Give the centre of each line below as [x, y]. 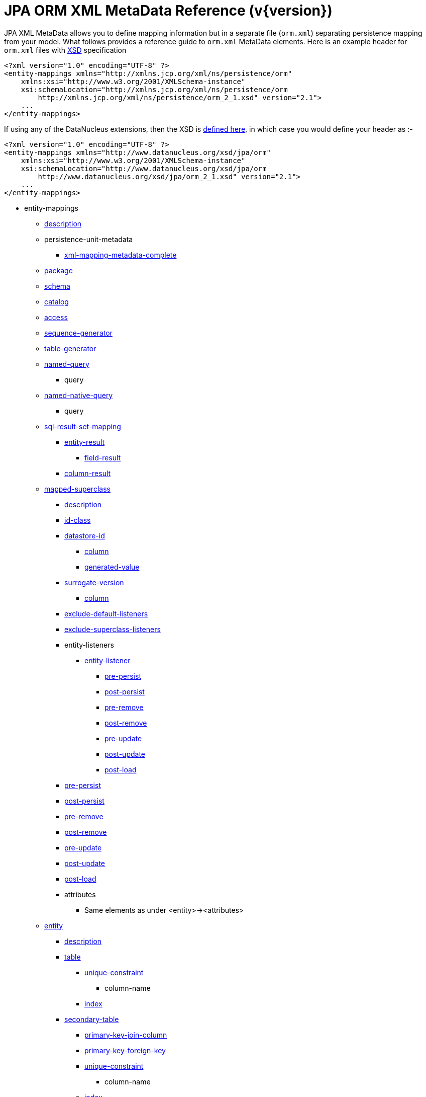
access [56, 317]
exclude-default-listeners [106, 613]
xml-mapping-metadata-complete [121, 255]
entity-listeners [89, 645]
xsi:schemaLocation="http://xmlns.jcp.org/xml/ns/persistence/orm [154, 89]
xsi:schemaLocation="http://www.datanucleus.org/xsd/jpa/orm [144, 168]
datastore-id [85, 535]
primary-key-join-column [126, 1035]
